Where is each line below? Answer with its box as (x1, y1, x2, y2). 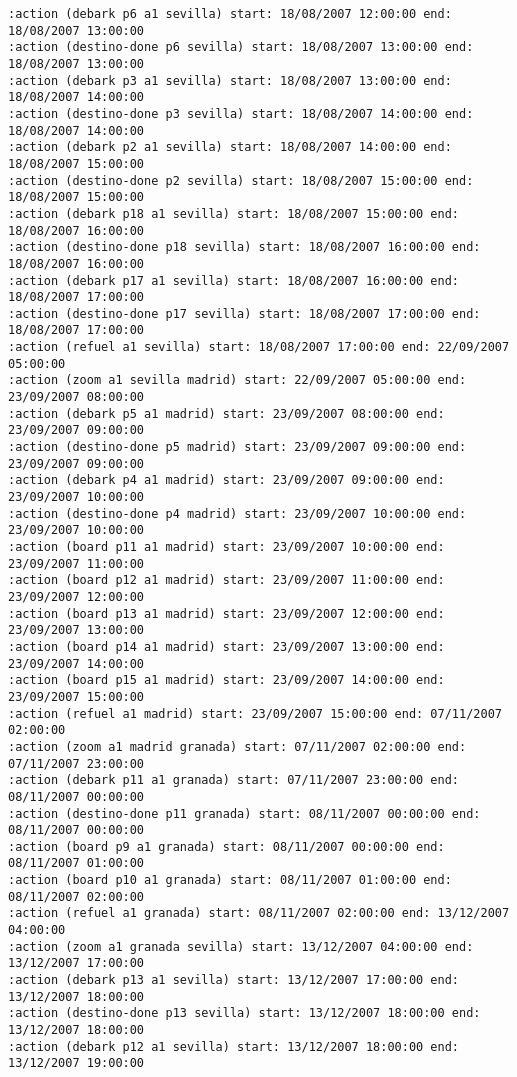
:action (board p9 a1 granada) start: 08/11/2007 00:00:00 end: (8, 839, 445, 854)
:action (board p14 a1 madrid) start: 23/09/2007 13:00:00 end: (8, 639, 445, 654)
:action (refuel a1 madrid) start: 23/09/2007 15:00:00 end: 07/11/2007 (8, 706, 502, 721)
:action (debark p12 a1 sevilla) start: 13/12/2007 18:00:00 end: (8, 1039, 460, 1054)
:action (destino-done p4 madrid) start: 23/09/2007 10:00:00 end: (8, 506, 467, 521)
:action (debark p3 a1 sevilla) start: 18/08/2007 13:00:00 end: (8, 73, 452, 88)
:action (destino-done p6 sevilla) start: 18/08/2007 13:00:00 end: (8, 40, 474, 55)
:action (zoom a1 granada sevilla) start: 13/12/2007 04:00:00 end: (8, 939, 474, 954)
